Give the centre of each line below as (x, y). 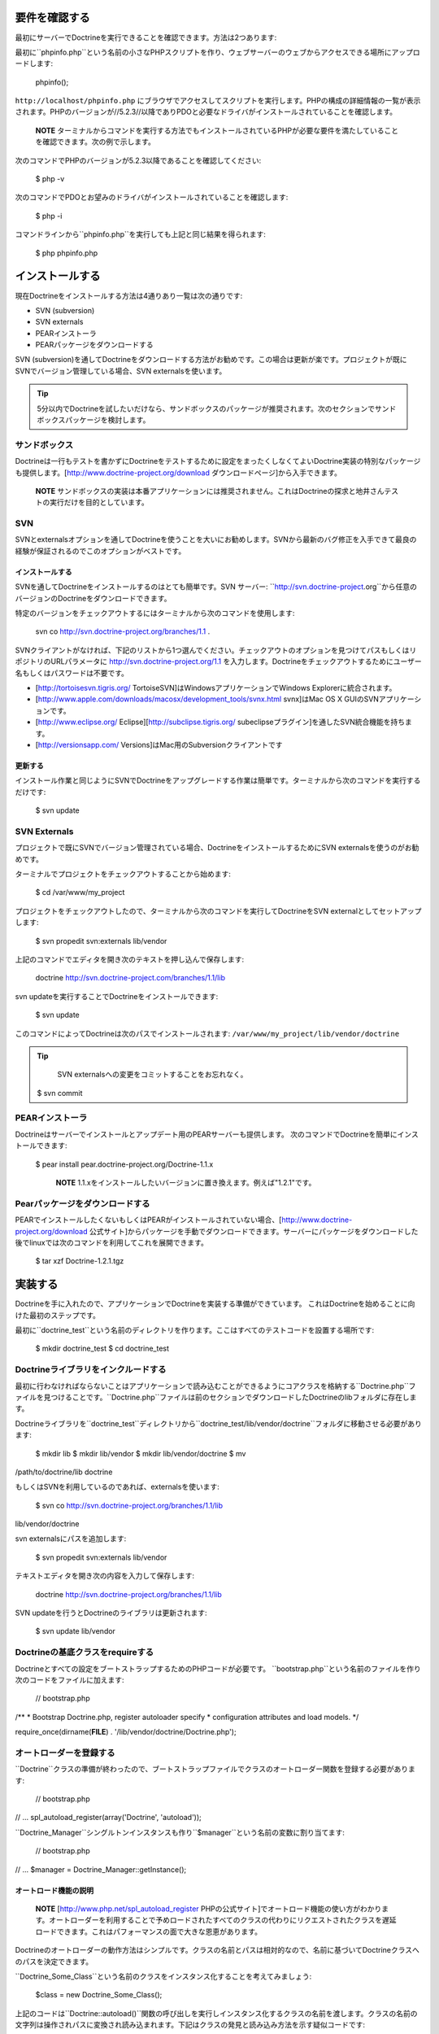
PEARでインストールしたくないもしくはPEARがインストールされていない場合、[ (148, 1220)
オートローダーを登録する (65, 1752)
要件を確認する (52, 17)
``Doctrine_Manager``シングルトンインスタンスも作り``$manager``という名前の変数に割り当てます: (180, 1832)
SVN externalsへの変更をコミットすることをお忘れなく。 (152, 1075)
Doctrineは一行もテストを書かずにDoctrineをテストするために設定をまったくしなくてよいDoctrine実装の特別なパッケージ (218, 461)
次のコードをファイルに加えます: (70, 1679)
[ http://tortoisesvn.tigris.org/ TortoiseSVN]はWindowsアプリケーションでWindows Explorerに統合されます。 (216, 687)
